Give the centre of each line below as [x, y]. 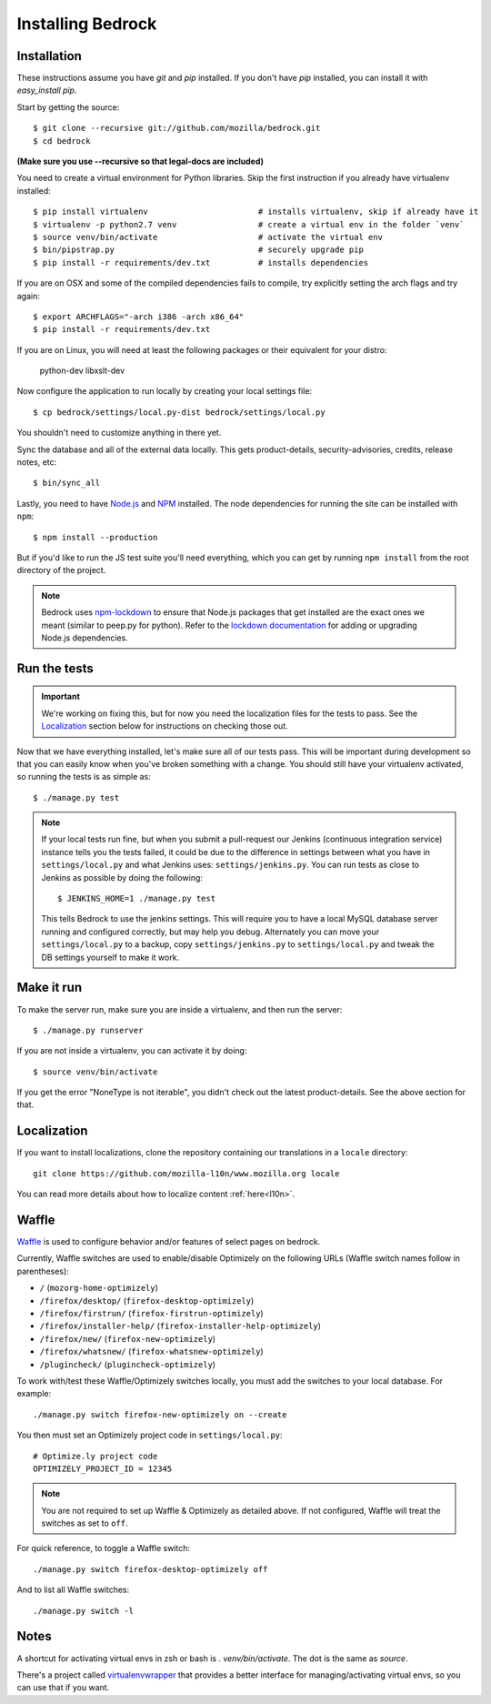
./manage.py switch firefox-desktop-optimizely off [150, 1569]
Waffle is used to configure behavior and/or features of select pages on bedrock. [169, 1242]
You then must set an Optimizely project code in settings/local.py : [150, 1435]
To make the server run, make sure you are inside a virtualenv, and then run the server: [180, 1009]
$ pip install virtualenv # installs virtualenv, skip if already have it [256, 212]
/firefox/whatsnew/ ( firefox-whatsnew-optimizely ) [151, 1352]
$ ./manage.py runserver [88, 1030]
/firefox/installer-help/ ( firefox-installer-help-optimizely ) [180, 1326]
